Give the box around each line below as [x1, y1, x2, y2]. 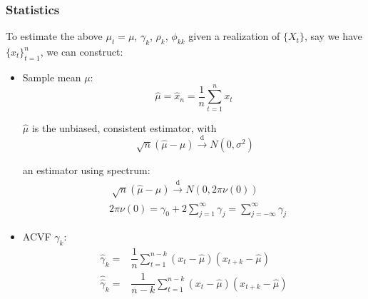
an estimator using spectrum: [22, 163, 150, 178]
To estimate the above [6, 29, 103, 44]
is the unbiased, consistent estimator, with [31, 120, 217, 135]
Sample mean [22, 69, 81, 84]
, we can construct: [40, 44, 123, 59]
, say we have [304, 29, 362, 44]
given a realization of [188, 29, 280, 44]
